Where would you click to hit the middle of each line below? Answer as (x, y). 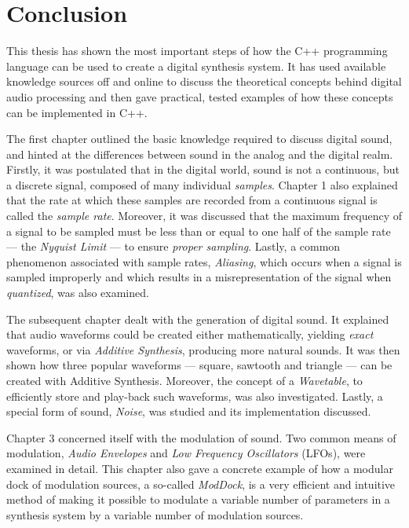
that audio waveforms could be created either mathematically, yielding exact (190, 334)
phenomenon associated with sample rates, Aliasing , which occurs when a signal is (204, 261)
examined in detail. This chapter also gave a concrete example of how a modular (200, 468)
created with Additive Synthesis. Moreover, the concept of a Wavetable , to (184, 380)
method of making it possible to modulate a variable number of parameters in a (198, 499)
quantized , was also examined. (78, 293)
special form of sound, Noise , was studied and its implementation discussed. (189, 411)
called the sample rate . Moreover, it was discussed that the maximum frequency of (204, 216)
